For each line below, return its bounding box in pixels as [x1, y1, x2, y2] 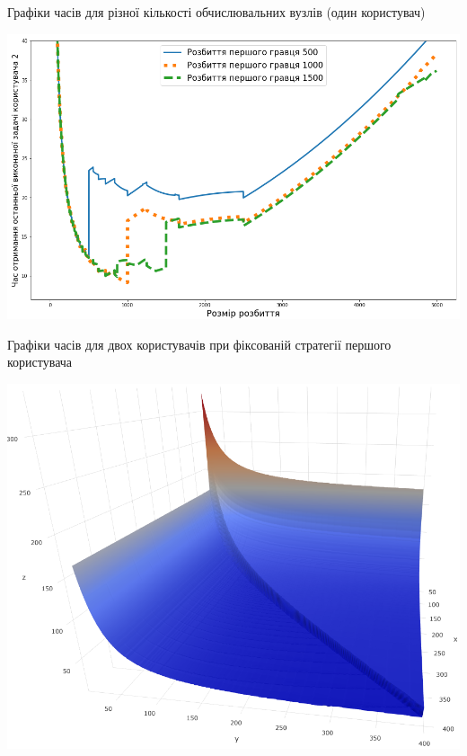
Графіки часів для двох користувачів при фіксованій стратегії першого [7, 334, 392, 353]
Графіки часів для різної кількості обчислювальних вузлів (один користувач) [7, 3, 426, 21]
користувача [7, 352, 73, 371]
